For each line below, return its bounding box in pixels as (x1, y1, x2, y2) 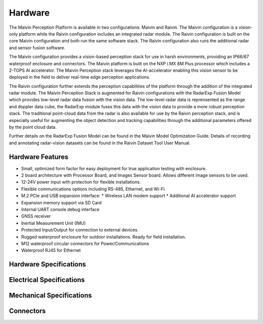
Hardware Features (9, 153, 69, 161)
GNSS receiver (21, 213, 51, 219)
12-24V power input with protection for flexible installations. (21, 179, 141, 185)
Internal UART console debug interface (21, 206, 100, 212)
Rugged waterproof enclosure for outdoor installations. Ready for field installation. (21, 234, 186, 240)
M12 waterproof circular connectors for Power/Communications (21, 241, 150, 246)
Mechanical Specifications (9, 291, 92, 300)
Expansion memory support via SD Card (21, 200, 102, 205)
